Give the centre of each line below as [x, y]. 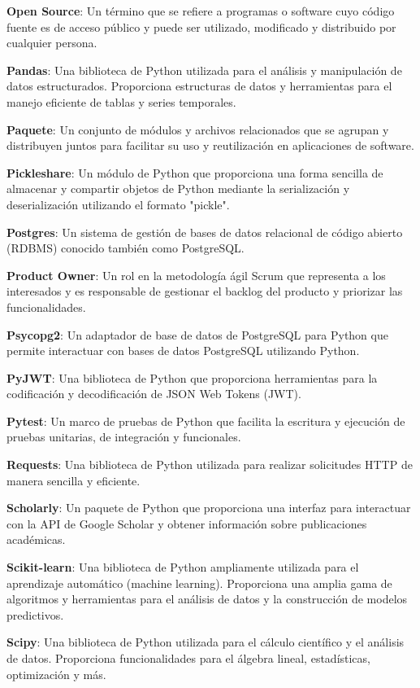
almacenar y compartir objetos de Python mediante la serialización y [178, 188]
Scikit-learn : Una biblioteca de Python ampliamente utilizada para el [183, 567]
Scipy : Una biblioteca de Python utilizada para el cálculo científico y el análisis [206, 642]
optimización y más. [56, 674]
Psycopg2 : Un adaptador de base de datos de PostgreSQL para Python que [197, 334]
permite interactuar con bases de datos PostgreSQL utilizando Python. [183, 351]
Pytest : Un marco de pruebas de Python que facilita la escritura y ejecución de [206, 421]
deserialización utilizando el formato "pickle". [118, 204]
